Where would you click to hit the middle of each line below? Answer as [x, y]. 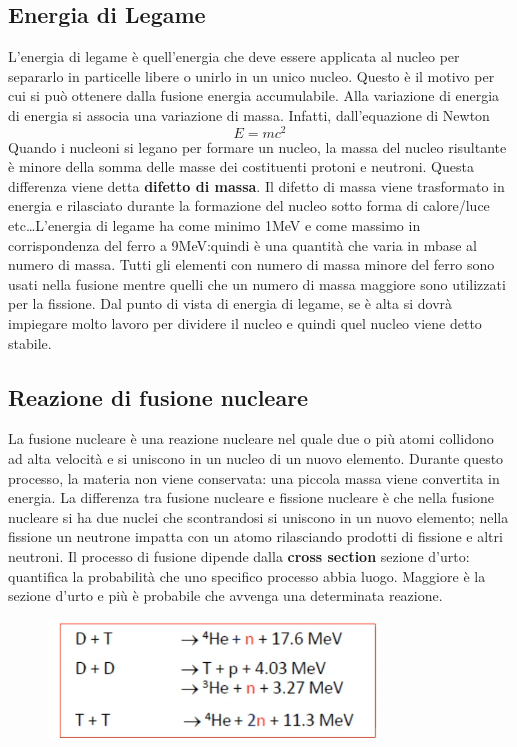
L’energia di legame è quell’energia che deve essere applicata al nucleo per [234, 56]
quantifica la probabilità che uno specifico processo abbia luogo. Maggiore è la [247, 575]
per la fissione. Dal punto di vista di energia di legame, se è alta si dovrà [230, 303]
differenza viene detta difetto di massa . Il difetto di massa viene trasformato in [256, 185]
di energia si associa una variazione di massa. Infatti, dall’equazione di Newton [249, 114]
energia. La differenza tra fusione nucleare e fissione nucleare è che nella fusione [251, 497]
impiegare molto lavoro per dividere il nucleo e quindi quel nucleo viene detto [245, 323]
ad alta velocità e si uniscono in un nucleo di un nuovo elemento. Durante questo [256, 457]
